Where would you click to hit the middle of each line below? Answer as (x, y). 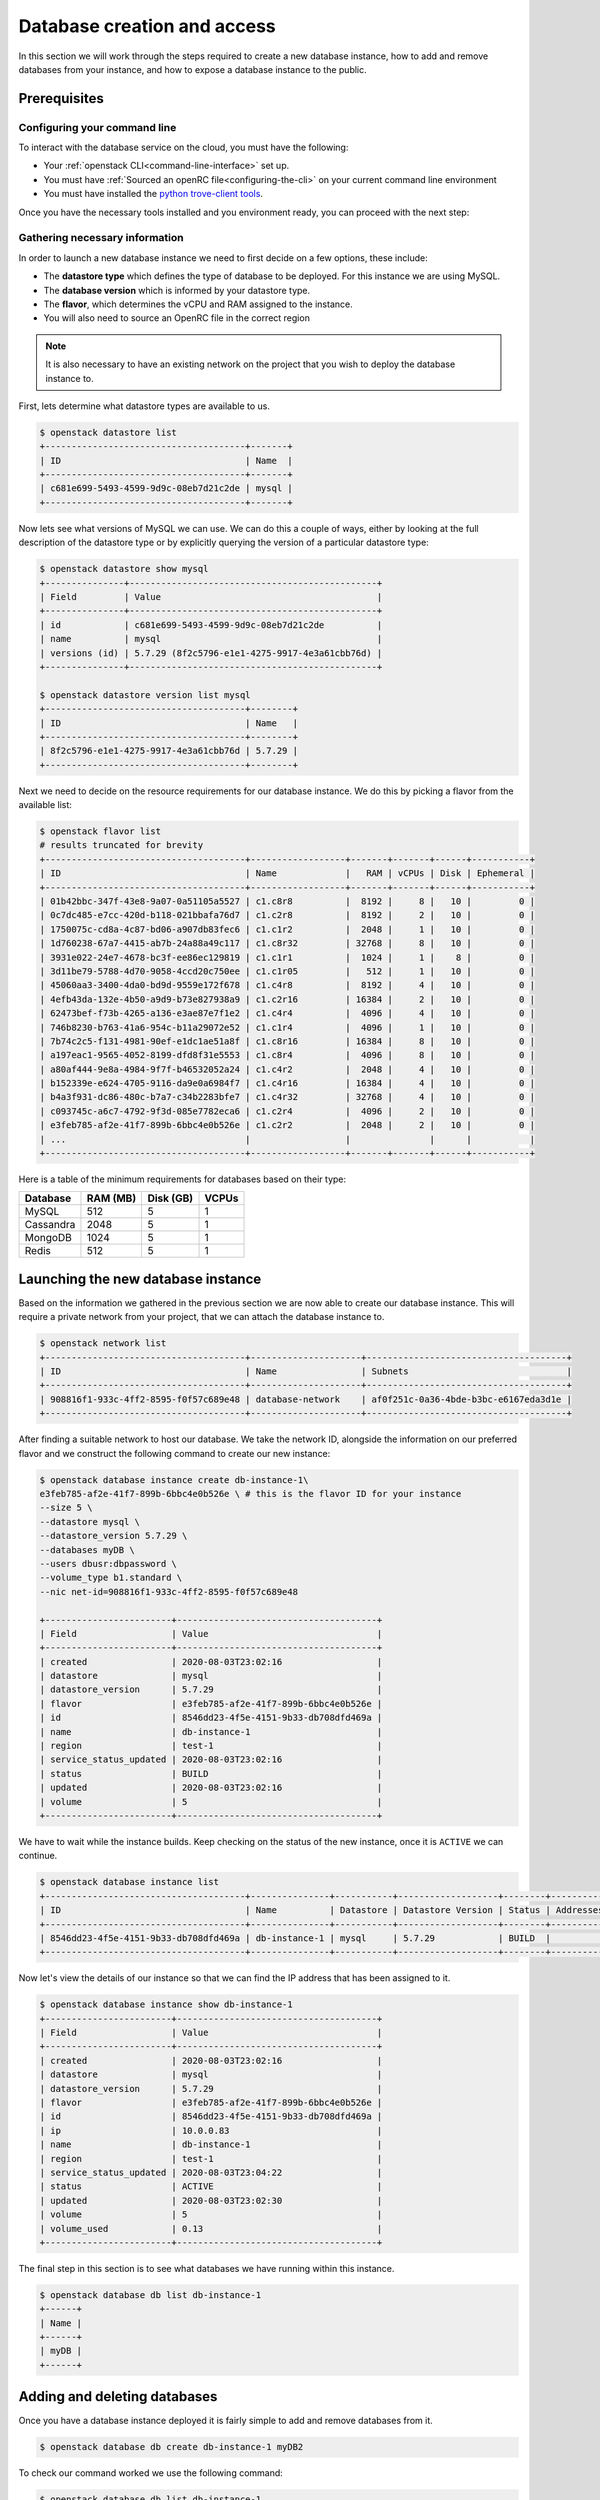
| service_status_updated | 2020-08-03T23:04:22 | (211, 2172)
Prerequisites (61, 98)
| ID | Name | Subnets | (305, 1371)
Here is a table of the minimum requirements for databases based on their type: (182, 1179)
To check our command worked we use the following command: (151, 2473)
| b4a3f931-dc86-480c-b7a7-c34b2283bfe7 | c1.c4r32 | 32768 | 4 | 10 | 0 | (287, 1097)
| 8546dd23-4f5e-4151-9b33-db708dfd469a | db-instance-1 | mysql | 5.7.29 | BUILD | (295, 1938)
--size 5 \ (66, 1508)
